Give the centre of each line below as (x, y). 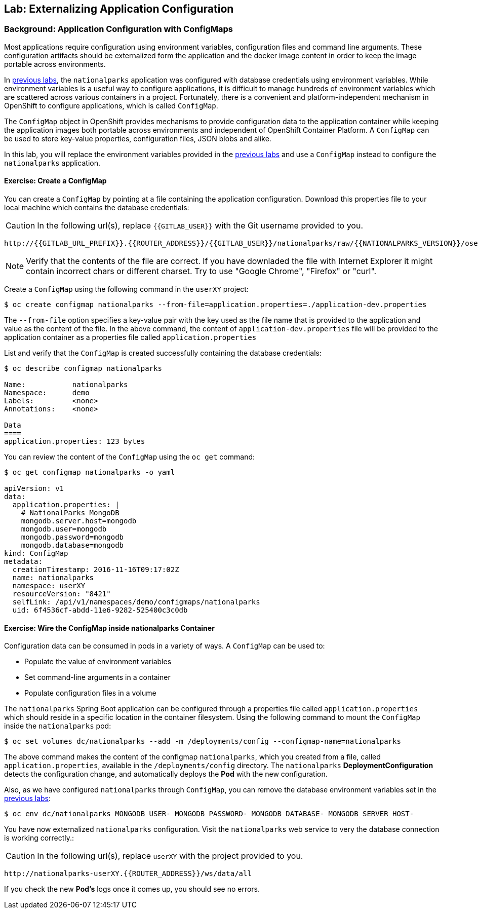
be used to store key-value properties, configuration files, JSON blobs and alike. (138, 138)
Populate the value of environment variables (98, 662)
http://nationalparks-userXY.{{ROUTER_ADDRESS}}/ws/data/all (128, 874)
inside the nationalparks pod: (58, 726)
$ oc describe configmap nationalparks (83, 369)
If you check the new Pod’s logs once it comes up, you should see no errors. (132, 889)
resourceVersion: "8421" (62, 594)
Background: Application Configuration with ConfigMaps (118, 29)
